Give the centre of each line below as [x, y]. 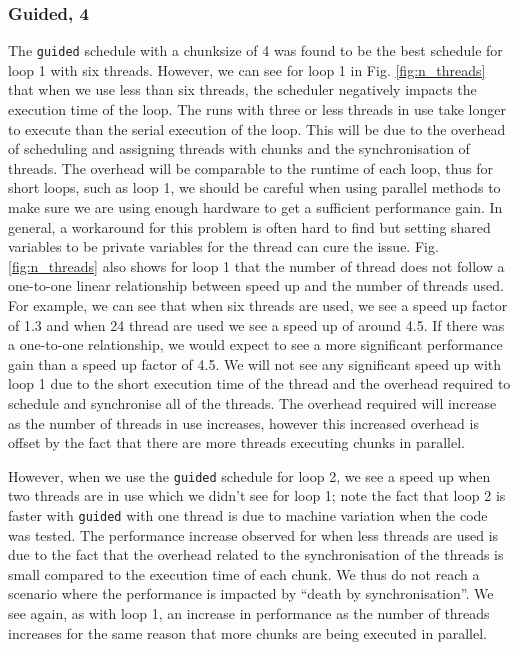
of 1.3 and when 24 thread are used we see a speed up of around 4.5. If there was [256, 324]
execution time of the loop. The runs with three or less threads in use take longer [257, 109]
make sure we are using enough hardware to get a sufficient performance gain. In [255, 207]
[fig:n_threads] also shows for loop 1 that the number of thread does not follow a [256, 265]
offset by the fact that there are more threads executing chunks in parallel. [236, 442]
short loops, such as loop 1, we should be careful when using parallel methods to [254, 187]
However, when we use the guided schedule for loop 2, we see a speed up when [249, 475]
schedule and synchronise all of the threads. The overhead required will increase [252, 402]
